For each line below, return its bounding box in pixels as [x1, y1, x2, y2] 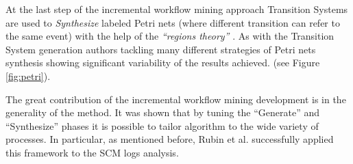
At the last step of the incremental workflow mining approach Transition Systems [5, 2, 348, 16]
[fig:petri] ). [5, 68, 51, 83]
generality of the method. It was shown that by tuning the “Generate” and [5, 105, 320, 120]
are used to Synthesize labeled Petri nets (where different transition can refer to [5, 15, 340, 29]
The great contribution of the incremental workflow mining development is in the [5, 92, 346, 106]
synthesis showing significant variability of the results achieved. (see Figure [5, 55, 320, 70]
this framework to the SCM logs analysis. [5, 145, 179, 159]
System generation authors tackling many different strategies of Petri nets [5, 42, 316, 56]
